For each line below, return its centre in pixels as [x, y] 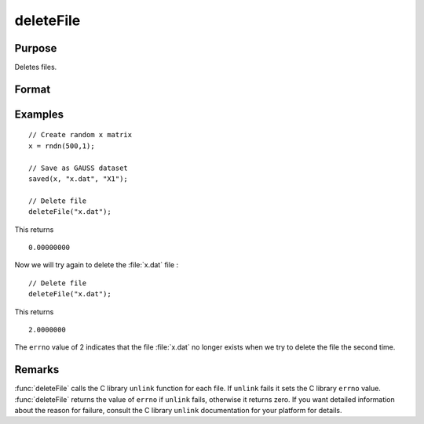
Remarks [37, 370]
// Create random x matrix [80, 135]
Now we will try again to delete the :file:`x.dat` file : [97, 265]
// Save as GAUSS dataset [79, 168]
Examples [39, 114]
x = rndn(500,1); [62, 146]
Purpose [36, 48]
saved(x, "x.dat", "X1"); [79, 179]
